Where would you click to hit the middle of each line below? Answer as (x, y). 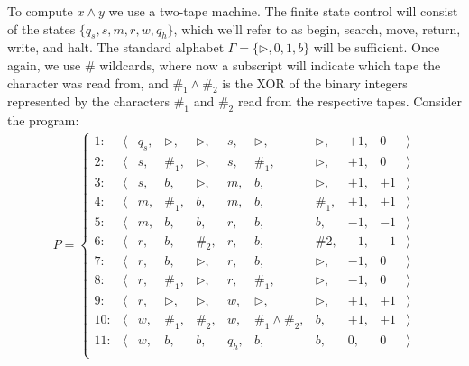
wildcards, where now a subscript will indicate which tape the (270, 64)
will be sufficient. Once (377, 47)
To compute (40, 11)
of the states (41, 28)
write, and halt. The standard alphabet (116, 47)
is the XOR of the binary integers (315, 82)
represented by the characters (88, 101)
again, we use (44, 64)
